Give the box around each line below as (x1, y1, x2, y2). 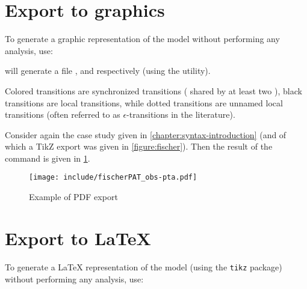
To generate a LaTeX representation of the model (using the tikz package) (5, 260, 282, 273)
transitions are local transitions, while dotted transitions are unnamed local (5, 96, 283, 109)
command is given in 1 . (5, 151, 90, 164)
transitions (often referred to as (5, 108, 120, 121)
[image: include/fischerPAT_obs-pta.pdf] (29, 173, 197, 182)
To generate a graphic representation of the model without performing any (5, 32, 280, 45)
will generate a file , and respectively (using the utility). (5, 64, 211, 77)
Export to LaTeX (5, 225, 151, 250)
